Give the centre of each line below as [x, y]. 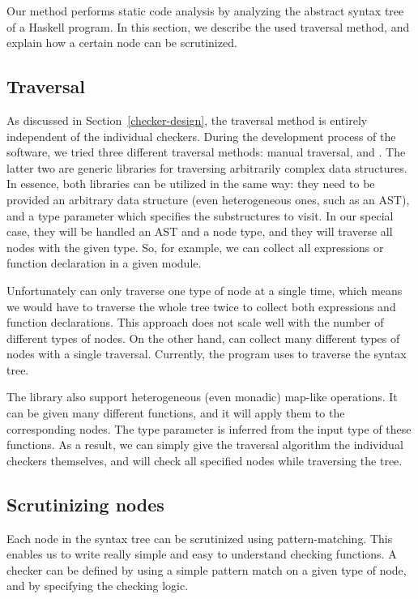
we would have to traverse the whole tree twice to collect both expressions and [201, 306]
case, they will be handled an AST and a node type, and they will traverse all [200, 231]
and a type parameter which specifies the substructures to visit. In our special [200, 215]
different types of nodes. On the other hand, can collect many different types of [203, 338]
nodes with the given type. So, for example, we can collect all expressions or [195, 247]
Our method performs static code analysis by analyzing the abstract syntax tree [205, 11]
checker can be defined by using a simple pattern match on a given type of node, [207, 569]
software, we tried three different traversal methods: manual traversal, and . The [206, 152]
